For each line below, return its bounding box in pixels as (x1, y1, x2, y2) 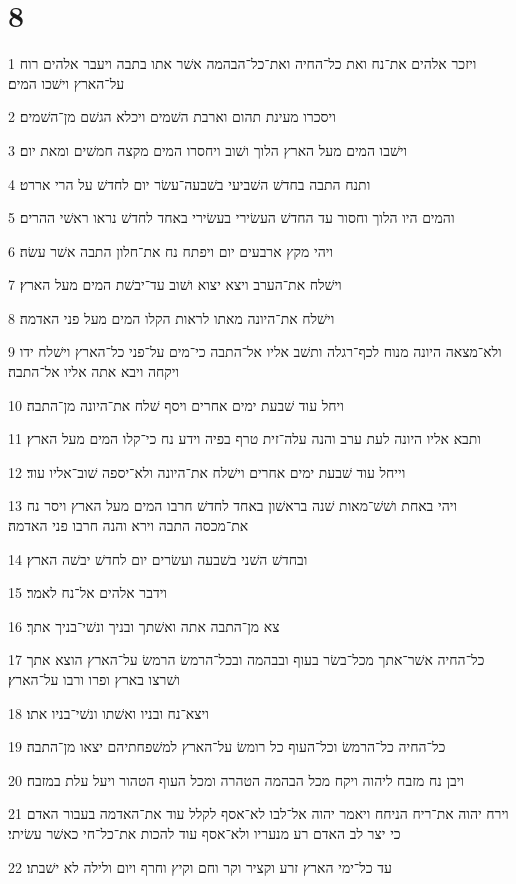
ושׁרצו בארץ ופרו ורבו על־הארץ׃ (8, 669, 180, 689)
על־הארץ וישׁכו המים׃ (8, 72, 125, 93)
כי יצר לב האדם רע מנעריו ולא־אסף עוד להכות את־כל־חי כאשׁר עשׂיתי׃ (8, 822, 401, 843)
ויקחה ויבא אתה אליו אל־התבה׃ (8, 361, 180, 382)
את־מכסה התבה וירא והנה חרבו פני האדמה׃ (8, 515, 249, 536)
